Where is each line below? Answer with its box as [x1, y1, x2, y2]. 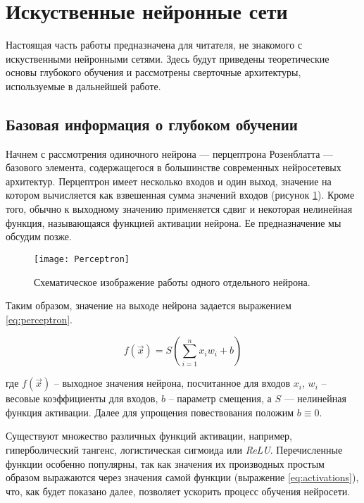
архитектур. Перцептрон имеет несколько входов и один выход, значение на [6, 173, 332, 188]
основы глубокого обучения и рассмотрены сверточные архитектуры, [6, 65, 301, 80]
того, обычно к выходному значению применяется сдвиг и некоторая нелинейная [6, 201, 353, 216]
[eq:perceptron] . [6, 311, 73, 326]
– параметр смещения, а [168, 391, 272, 406]
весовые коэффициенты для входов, [6, 391, 158, 406]
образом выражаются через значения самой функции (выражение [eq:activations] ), [6, 470, 359, 485]
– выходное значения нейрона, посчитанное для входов [54, 375, 291, 390]
